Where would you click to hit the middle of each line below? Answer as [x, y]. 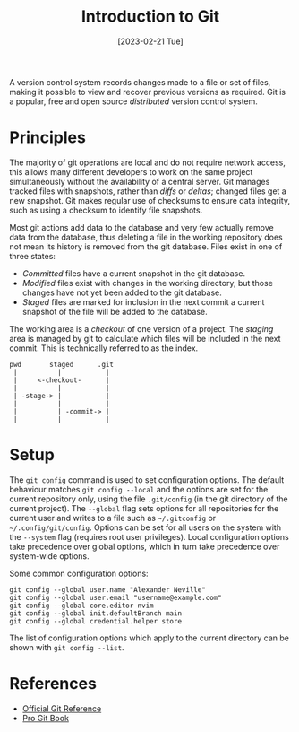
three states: [33, 256]
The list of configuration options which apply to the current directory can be [149, 638]
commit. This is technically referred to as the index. [104, 348]
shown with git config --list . [67, 647]
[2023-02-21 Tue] [150, 41]
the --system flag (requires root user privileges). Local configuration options [149, 536]
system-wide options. [49, 556]
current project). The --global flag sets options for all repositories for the [144, 508]
